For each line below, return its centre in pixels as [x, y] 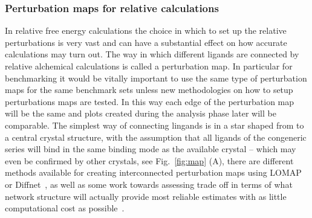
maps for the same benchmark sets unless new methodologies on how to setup [149, 90]
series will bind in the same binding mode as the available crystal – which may [151, 149]
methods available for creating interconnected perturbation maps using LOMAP [153, 172]
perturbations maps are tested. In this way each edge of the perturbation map [150, 101]
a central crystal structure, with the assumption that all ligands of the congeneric [156, 137]
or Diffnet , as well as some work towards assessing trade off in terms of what [149, 184]
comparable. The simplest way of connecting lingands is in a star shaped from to [154, 125]
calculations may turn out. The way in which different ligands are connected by [152, 54]
